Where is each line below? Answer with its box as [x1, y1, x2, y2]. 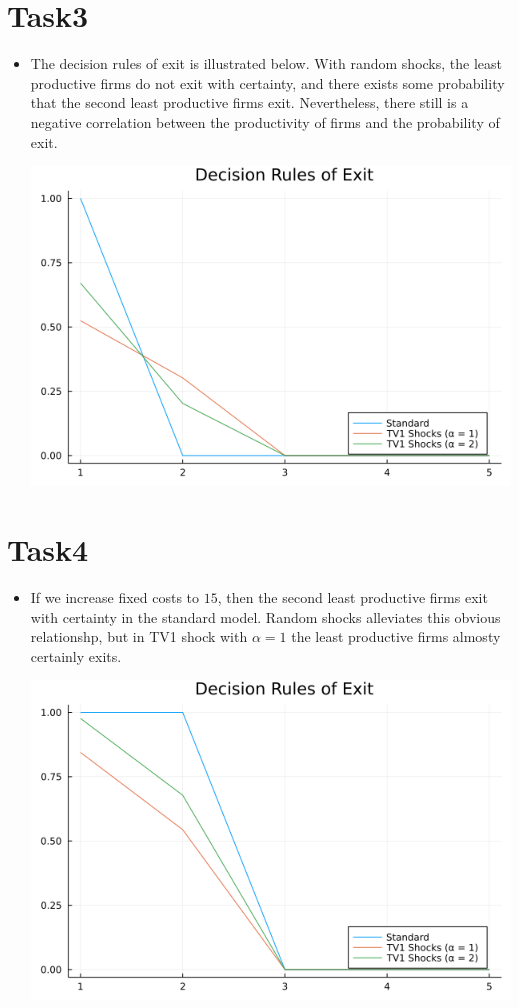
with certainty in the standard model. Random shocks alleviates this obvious [30, 606, 501, 627]
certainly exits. [30, 645, 122, 666]
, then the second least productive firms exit [217, 586, 488, 607]
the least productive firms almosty [291, 626, 501, 647]
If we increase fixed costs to [30, 586, 200, 607]
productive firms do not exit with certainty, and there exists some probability [30, 72, 505, 93]
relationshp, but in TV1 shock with [30, 626, 248, 647]
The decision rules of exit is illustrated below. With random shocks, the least [30, 53, 502, 74]
